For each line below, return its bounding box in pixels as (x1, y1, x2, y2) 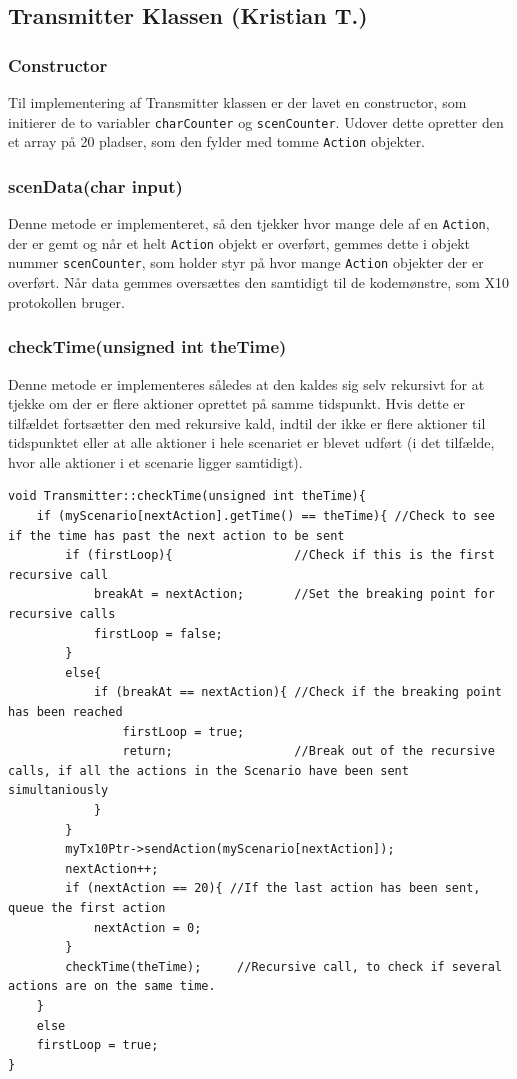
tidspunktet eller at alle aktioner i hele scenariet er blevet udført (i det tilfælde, (8, 432, 495, 453)
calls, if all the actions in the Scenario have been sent (8, 763, 409, 778)
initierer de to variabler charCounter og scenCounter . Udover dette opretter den (8, 111, 504, 132)
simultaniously (8, 783, 109, 798)
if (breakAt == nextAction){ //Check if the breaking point (93, 685, 502, 700)
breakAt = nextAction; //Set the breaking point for (93, 587, 495, 602)
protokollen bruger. (8, 291, 125, 312)
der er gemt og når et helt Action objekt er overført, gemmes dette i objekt (8, 232, 471, 253)
